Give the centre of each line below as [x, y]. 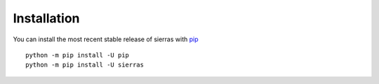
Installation [46, 18]
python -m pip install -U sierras [85, 65]
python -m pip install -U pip [78, 55]
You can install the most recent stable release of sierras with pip [106, 39]
